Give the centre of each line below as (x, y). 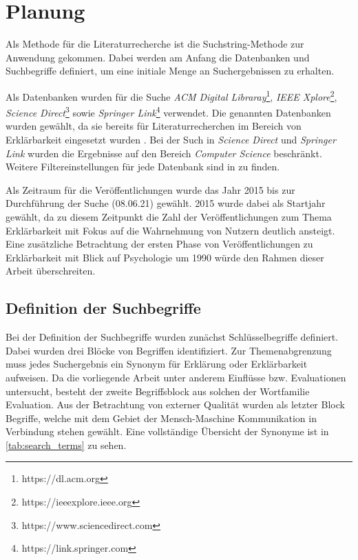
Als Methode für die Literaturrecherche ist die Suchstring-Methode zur (155, 44)
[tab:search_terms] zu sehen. (66, 444)
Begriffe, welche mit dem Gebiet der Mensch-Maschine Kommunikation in (161, 418)
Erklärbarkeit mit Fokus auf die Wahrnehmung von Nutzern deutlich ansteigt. (170, 230)
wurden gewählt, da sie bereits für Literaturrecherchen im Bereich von (154, 126)
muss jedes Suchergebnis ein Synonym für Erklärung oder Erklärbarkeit (157, 364)
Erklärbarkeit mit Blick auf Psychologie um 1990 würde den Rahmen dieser (165, 257)
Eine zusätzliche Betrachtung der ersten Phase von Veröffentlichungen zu (159, 244)
